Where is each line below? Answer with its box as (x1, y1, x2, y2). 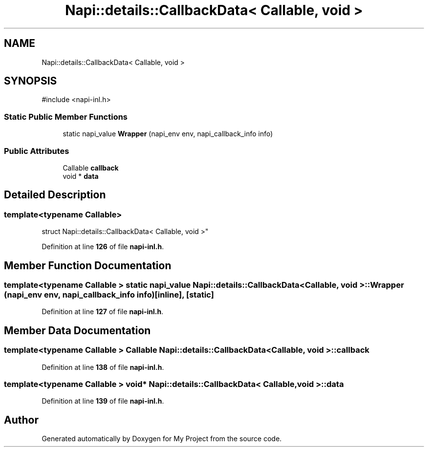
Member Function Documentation (4, 259, 171, 272)
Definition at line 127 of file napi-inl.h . (42, 307, 164, 316)
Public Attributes (4, 146, 69, 156)
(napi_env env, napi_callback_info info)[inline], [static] (4, 290, 214, 300)
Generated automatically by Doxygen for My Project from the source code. (42, 434, 282, 443)
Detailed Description (4, 189, 106, 201)
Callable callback (63, 163, 119, 172)
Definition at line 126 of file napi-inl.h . (42, 242, 164, 251)
